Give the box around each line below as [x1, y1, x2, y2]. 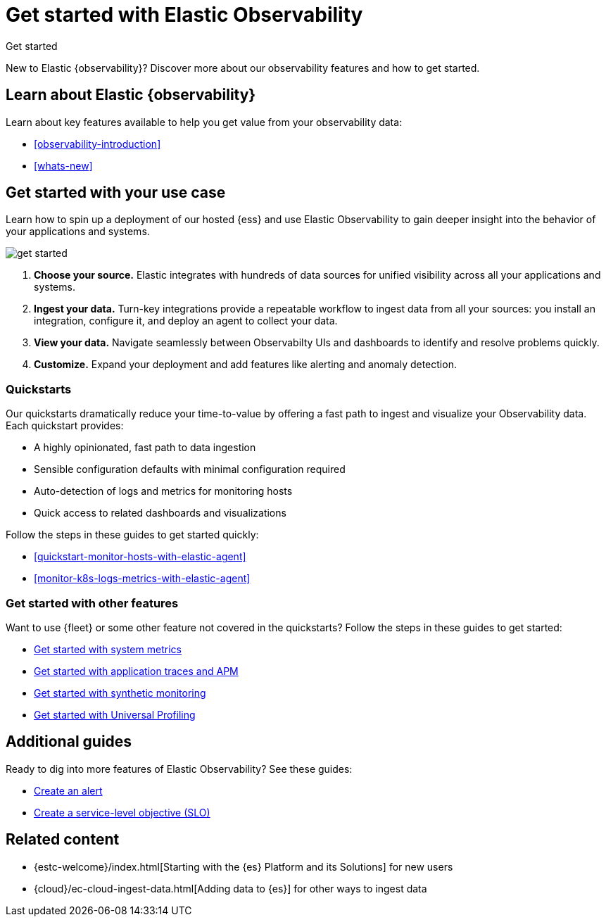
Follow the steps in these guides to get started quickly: [6, 529, 259, 541]
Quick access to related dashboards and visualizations [34, 507, 286, 519]
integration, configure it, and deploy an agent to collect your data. [34, 315, 338, 327]
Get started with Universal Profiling [34, 708, 196, 721]
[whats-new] [34, 159, 93, 172]
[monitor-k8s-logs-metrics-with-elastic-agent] [34, 572, 251, 585]
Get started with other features [6, 595, 179, 610]
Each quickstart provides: [6, 419, 124, 432]
